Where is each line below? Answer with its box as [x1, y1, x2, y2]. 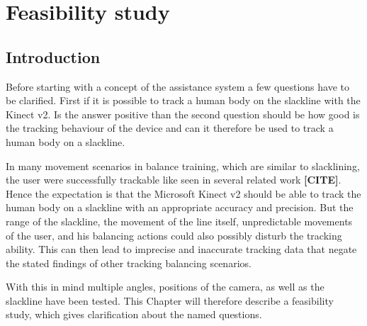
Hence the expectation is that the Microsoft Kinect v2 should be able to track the [6, 186, 361, 201]
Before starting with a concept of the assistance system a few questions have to [6, 79, 349, 94]
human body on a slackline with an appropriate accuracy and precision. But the [6, 200, 354, 215]
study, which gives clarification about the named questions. [6, 307, 262, 322]
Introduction [6, 45, 101, 67]
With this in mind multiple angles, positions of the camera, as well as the [6, 279, 324, 294]
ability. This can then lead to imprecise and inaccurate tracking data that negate [6, 242, 357, 257]
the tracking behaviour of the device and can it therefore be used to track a [6, 120, 334, 135]
